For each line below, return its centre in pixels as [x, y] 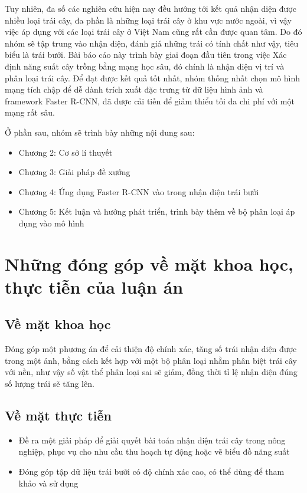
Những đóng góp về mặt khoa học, [149, 263]
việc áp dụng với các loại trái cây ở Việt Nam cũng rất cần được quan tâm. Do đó [153, 32]
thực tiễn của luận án [94, 286]
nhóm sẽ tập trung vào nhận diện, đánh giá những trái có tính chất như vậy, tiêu [152, 43]
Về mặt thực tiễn [58, 415]
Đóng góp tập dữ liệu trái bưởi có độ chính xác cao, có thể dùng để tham [151, 471]
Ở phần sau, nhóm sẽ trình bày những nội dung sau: [100, 132]
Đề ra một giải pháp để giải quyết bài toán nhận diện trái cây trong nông [152, 440]
